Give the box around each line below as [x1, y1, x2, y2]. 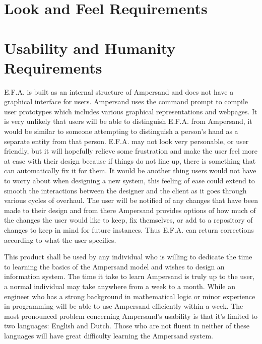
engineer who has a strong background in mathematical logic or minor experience [4, 291, 255, 301]
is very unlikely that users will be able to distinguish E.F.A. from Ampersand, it [4, 116, 252, 126]
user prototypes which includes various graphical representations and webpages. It [4, 106, 257, 116]
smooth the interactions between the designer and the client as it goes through [4, 185, 247, 195]
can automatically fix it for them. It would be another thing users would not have [4, 165, 256, 176]
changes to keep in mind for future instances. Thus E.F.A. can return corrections [4, 225, 254, 235]
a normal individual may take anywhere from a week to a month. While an [4, 281, 236, 291]
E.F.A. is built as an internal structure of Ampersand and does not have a [4, 86, 234, 97]
